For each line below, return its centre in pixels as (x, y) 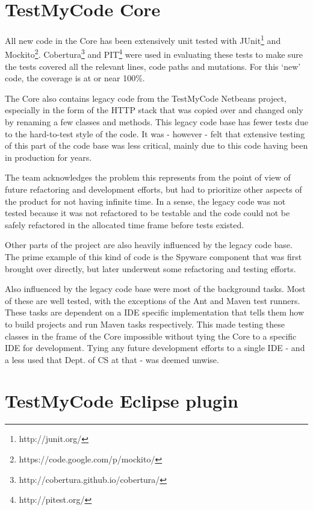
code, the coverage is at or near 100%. (75, 78)
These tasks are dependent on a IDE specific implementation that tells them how (154, 312)
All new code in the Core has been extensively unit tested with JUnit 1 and (143, 39)
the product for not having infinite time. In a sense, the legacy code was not (145, 201)
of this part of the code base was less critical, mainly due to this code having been (156, 145)
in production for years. (48, 157)
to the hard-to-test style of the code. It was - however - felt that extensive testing (155, 133)
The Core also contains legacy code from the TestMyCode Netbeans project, (146, 98)
